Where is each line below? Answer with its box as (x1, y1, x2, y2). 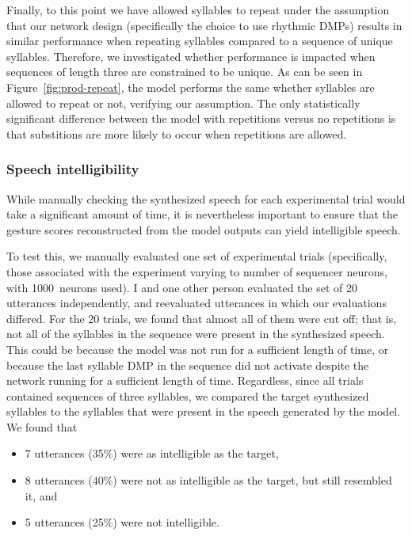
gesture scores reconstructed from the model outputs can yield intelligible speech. (6, 221, 401, 238)
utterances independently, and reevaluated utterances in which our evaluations (6, 295, 387, 311)
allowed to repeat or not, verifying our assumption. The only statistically (6, 94, 360, 111)
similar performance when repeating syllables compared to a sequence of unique (6, 32, 393, 49)
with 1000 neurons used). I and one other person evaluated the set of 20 (6, 279, 357, 295)
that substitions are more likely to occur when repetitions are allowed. (6, 125, 347, 142)
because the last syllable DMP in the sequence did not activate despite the (6, 356, 369, 373)
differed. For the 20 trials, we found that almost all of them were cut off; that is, (6, 310, 397, 326)
